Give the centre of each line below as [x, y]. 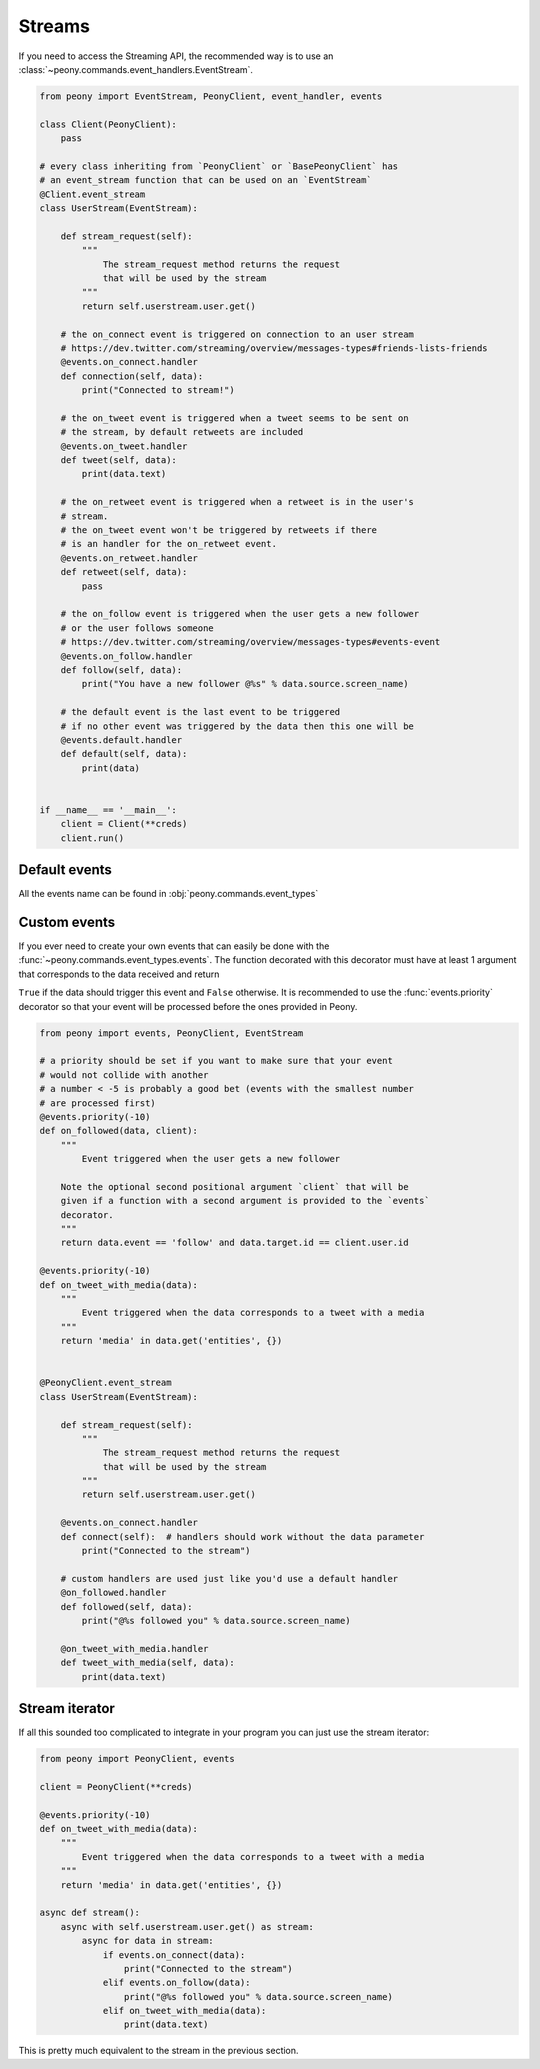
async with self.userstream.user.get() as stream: [187, 1926]
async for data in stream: [147, 1941]
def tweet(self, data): [118, 460]
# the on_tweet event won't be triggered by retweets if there [219, 530]
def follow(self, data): [121, 669]
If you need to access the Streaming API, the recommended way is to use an [176, 56]
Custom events [67, 921]
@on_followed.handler [113, 1593]
